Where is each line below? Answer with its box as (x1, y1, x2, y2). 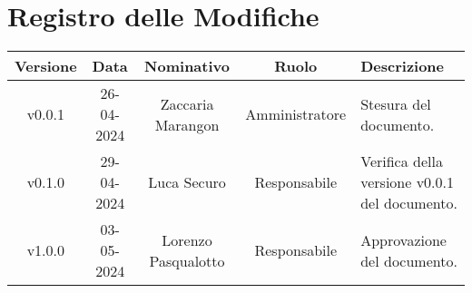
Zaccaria (160, 93, 214, 114)
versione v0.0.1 (360, 171, 455, 193)
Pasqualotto (149, 249, 225, 271)
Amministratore (245, 103, 347, 125)
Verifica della (360, 151, 443, 172)
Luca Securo (148, 171, 226, 193)
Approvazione (360, 229, 447, 250)
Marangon (154, 113, 220, 135)
